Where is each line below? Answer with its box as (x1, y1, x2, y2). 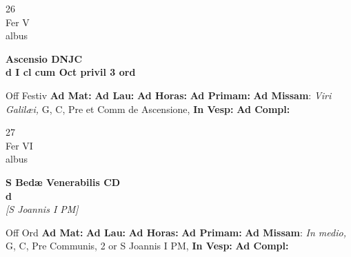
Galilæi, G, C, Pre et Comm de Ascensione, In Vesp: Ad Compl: (6, 101, 290, 116)
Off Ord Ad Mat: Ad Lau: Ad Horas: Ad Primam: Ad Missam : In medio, (6, 225, 346, 239)
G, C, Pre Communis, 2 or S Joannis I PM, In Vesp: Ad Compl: (6, 238, 289, 253)
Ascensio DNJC (6, 51, 83, 65)
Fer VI (6, 138, 33, 152)
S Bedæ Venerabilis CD (6, 174, 121, 189)
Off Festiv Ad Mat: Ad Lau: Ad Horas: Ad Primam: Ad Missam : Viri (6, 88, 332, 102)
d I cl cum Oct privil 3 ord (6, 65, 136, 79)
